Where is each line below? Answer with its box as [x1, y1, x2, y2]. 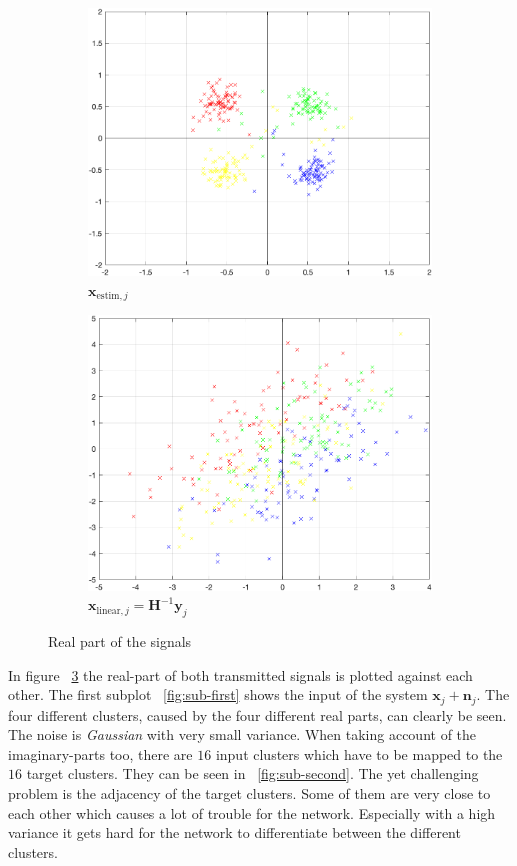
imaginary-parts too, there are [8, 743, 193, 764]
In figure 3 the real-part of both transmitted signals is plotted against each [8, 664, 473, 685]
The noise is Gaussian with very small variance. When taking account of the [8, 724, 477, 745]
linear [96, 605, 121, 616]
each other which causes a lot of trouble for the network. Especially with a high [8, 802, 496, 823]
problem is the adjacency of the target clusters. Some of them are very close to [8, 783, 491, 804]
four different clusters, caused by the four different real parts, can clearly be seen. [8, 704, 507, 725]
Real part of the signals [48, 631, 192, 652]
